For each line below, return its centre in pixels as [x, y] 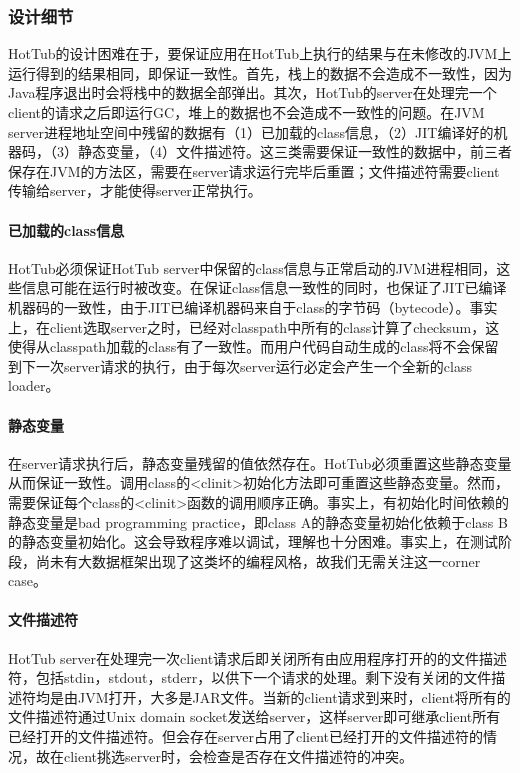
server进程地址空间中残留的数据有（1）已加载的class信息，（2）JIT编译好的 [251, 131]
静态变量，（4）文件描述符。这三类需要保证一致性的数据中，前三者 [294, 151]
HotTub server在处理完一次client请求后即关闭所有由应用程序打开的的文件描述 [258, 657]
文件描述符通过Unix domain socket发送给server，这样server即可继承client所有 [254, 716]
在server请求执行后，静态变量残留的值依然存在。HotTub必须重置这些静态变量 [260, 462]
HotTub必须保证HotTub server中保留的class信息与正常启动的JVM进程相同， [252, 267]
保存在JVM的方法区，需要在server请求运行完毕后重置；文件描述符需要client [254, 170]
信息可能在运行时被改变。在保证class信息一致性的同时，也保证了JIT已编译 [264, 287]
